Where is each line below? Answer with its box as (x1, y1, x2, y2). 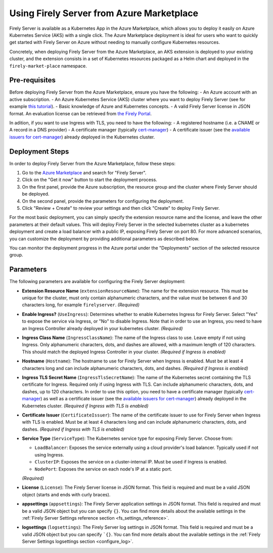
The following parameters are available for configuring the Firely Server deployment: (9, 279, 186, 285)
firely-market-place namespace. (9, 63, 87, 69)
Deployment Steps (9, 147, 69, 156)
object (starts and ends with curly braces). (22, 491, 111, 497)
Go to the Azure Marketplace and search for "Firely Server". (22, 170, 147, 176)
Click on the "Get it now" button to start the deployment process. (22, 177, 158, 183)
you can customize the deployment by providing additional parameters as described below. (9, 236, 200, 242)
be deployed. (22, 191, 50, 197)
